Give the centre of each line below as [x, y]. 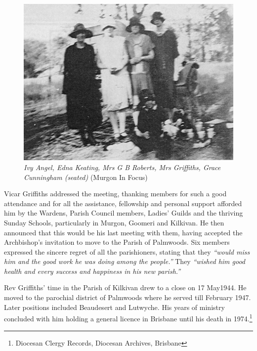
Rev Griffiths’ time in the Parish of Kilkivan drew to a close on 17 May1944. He [125, 287]
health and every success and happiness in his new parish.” [92, 271]
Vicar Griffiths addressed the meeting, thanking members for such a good [115, 194]
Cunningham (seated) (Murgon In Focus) [86, 177]
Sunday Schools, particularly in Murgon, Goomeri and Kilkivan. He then [114, 222]
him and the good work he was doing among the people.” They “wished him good [125, 261]
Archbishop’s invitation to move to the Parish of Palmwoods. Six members [117, 242]
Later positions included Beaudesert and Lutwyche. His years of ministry [114, 307]
